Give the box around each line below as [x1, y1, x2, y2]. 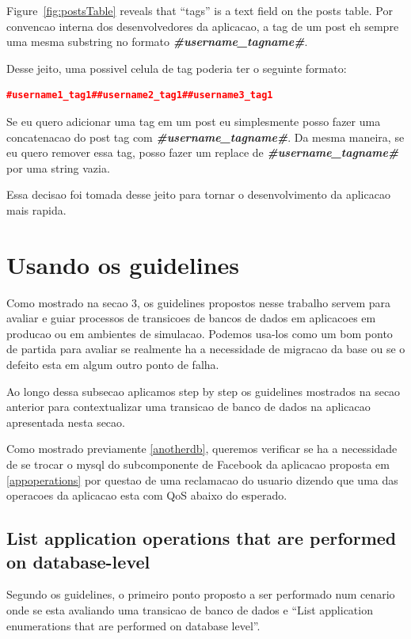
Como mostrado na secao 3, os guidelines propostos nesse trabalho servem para [6, 294, 390, 310]
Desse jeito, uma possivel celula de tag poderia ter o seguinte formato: [6, 59, 347, 76]
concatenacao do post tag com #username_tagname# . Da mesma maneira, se [6, 128, 405, 145]
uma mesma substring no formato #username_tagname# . [6, 33, 308, 50]
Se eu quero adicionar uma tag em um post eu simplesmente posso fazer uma [6, 112, 381, 129]
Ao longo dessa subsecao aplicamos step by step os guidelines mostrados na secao [6, 382, 401, 399]
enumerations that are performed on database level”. [6, 617, 261, 633]
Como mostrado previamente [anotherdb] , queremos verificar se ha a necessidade [6, 440, 398, 457]
